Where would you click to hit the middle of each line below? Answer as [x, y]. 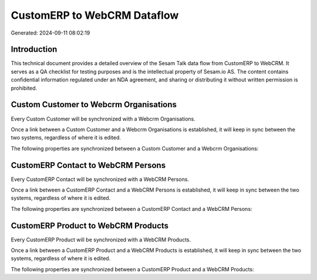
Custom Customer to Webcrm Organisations [94, 105]
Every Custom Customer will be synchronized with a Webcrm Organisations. [103, 119]
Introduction [34, 49]
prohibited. [24, 88]
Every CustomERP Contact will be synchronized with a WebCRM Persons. [100, 179]
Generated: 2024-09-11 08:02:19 [50, 33]
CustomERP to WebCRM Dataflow [95, 15]
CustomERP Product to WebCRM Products [90, 226]
